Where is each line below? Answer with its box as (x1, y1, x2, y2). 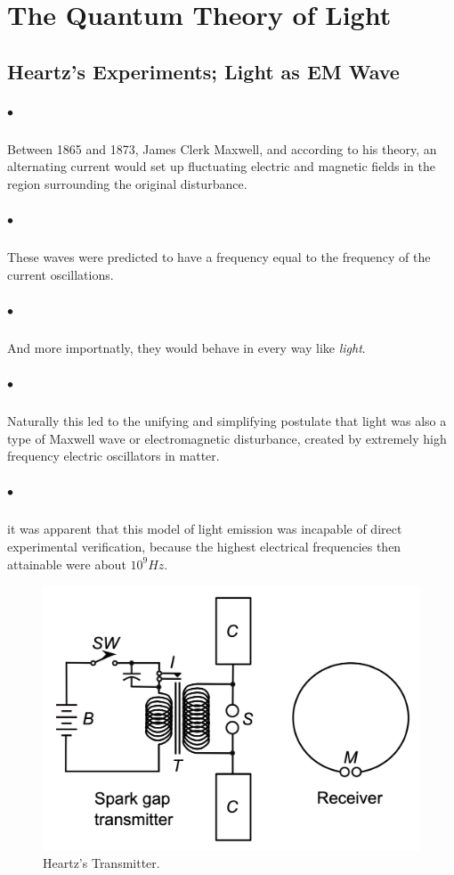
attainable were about (7, 554, 126, 573)
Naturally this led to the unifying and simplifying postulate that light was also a (7, 411, 447, 429)
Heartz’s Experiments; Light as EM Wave (7, 57, 400, 85)
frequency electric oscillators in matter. (7, 446, 220, 465)
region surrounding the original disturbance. (7, 174, 247, 192)
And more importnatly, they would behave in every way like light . (7, 338, 366, 356)
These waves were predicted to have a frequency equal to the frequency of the (7, 248, 431, 266)
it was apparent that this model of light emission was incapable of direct (7, 519, 402, 538)
